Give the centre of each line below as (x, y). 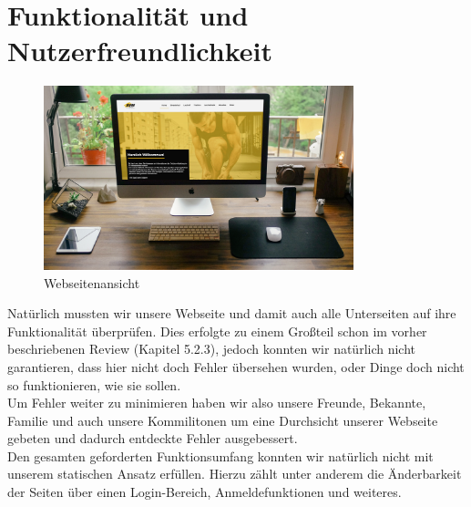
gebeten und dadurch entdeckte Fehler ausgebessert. (153, 438)
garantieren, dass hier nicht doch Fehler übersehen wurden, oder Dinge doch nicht (236, 366)
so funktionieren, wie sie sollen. (94, 384)
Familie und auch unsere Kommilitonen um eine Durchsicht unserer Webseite (223, 420)
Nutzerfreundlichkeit (140, 51)
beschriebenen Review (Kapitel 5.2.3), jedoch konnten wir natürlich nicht (212, 349)
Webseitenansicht (92, 282)
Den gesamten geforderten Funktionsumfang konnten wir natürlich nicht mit (220, 455)
